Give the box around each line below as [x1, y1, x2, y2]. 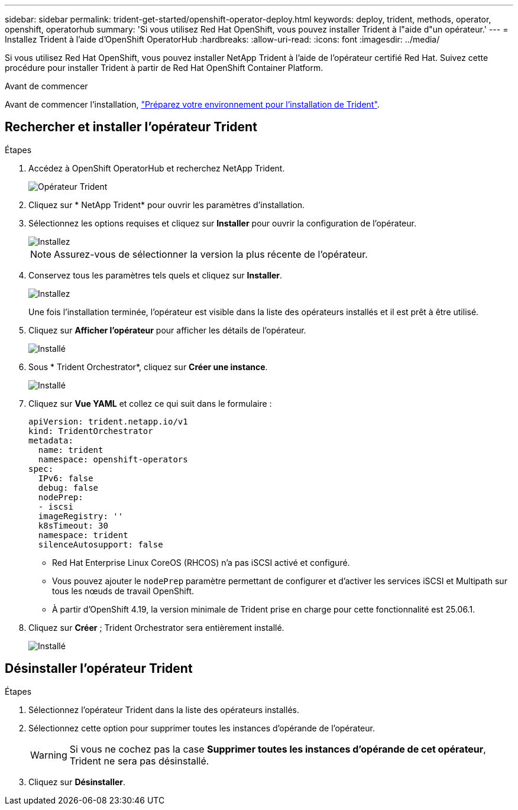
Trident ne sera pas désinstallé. [69, 754, 209, 767]
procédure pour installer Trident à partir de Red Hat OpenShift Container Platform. [5, 63, 323, 73]
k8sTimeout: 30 [38, 520, 108, 530]
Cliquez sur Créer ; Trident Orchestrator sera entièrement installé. [28, 622, 284, 633]
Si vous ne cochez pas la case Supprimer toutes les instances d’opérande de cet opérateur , [69, 743, 486, 755]
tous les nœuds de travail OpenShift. [52, 585, 195, 596]
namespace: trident [38, 530, 128, 540]
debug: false [38, 482, 99, 493]
